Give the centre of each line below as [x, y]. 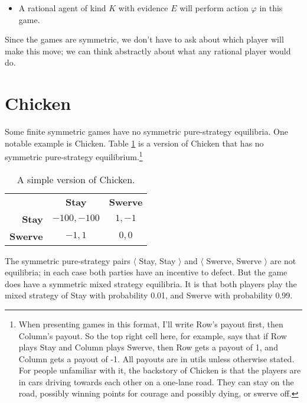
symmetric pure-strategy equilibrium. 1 [74, 156]
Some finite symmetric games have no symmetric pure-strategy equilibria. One [146, 131]
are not [283, 260]
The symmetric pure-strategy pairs [68, 260]
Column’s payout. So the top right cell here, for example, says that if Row [153, 335]
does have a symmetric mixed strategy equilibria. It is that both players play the [151, 283]
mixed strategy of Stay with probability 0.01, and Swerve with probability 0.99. [149, 295]
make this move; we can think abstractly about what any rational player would [148, 51]
